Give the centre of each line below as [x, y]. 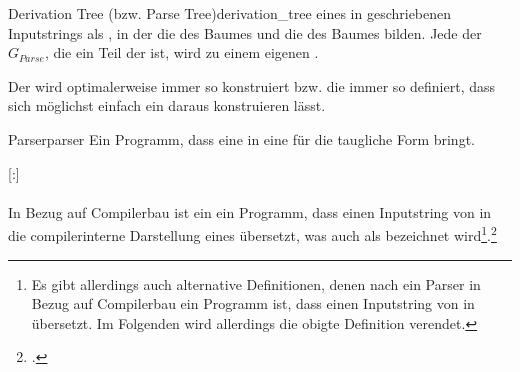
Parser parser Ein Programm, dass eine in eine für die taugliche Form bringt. [241, 138]
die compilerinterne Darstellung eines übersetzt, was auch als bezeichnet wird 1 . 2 [252, 233]
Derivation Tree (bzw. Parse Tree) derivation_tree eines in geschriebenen [230, 13]
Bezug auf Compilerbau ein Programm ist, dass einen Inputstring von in [253, 303]
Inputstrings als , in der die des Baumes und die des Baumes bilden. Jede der [245, 32]
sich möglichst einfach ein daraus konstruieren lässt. [167, 105]
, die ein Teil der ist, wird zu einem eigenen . [181, 52]
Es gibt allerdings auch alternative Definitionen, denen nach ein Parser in [256, 283]
